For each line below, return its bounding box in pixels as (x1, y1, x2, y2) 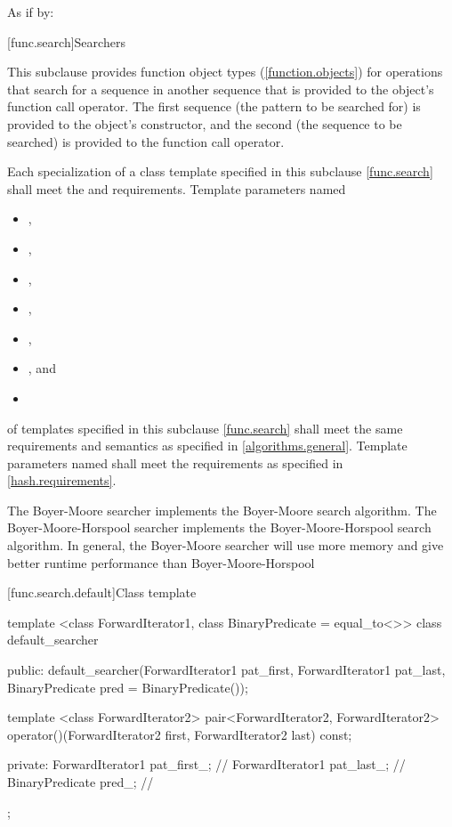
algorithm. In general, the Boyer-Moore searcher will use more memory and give (7, 536, 444, 555)
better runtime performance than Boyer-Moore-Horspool (7, 553, 315, 572)
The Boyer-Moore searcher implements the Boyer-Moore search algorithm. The (7, 500, 437, 519)
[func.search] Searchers (7, 32, 125, 51)
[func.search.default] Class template (7, 583, 197, 602)
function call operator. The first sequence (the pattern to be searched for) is (7, 97, 421, 116)
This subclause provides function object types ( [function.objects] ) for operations (7, 62, 443, 81)
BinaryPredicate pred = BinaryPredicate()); (7, 677, 248, 696)
